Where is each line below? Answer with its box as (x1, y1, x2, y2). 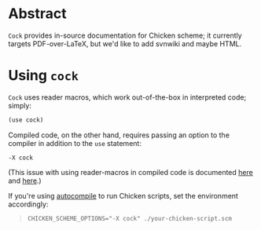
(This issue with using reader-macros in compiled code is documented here (8, 167, 253, 177)
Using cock (8, 67, 79, 85)
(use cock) (8, 115, 44, 124)
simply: (8, 100, 31, 110)
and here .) (8, 176, 42, 185)
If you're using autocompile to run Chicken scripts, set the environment (8, 191, 238, 200)
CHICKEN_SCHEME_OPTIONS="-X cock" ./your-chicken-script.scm (27, 214, 233, 222)
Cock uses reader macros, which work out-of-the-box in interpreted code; (8, 92, 247, 102)
